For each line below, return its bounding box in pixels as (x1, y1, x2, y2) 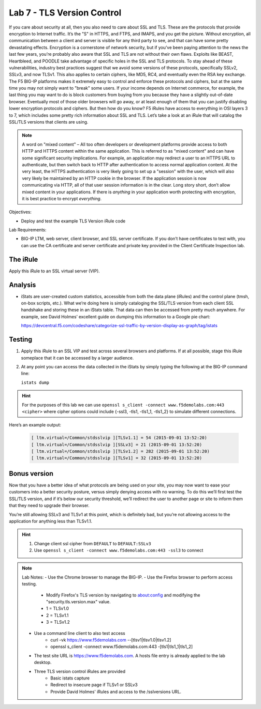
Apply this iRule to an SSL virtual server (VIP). (9, 268, 100, 274)
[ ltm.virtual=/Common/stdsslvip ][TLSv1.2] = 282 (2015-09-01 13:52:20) (31, 449, 210, 454)
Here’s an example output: (9, 422, 61, 428)
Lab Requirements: (9, 227, 47, 233)
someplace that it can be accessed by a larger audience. (21, 355, 134, 361)
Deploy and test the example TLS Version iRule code (21, 218, 126, 224)
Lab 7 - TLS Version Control (9, 7, 122, 18)
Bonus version (9, 469, 54, 477)
